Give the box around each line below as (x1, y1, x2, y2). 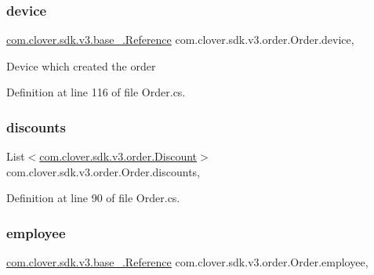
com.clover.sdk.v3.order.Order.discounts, (6, 163, 201, 179)
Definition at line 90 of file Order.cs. (6, 190, 180, 206)
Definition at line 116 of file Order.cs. (6, 84, 186, 100)
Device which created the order (6, 57, 156, 74)
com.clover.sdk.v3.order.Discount (39, 148, 198, 165)
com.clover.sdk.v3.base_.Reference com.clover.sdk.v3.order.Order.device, (6, 31, 354, 48)
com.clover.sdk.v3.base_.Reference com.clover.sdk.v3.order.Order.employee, (6, 254, 369, 270)
